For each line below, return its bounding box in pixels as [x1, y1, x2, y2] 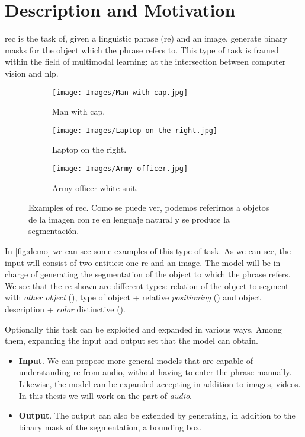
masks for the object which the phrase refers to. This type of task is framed [5, 43, 279, 56]
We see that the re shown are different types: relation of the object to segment [5, 279, 289, 292]
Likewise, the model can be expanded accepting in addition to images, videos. [18, 377, 301, 389]
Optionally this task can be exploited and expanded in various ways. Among [5, 322, 282, 335]
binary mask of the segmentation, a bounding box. [18, 420, 202, 433]
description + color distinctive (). [5, 303, 126, 315]
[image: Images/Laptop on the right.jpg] [52, 126, 218, 135]
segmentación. [28, 224, 79, 237]
